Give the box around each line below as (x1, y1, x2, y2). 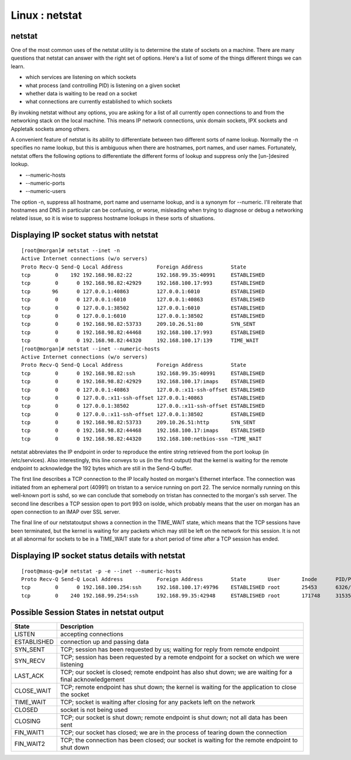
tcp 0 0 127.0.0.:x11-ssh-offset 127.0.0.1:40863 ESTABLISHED (21, 394, 265, 401)
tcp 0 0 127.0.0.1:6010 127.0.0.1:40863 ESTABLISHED (21, 296, 265, 303)
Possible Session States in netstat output (11, 607, 164, 617)
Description (60, 622, 94, 630)
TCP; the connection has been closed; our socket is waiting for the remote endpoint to (60, 736, 298, 744)
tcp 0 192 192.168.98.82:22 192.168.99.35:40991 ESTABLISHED (21, 272, 265, 278)
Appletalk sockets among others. (11, 125, 91, 132)
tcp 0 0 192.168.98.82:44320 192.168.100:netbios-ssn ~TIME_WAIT (21, 435, 262, 442)
